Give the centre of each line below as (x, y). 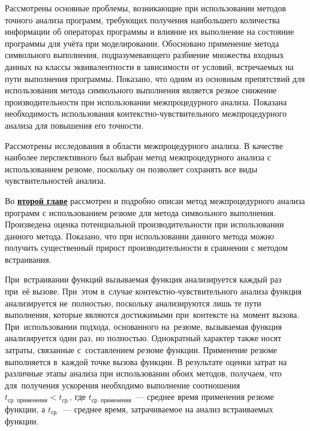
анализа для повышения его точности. (74, 125)
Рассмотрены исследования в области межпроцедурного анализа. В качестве (144, 145)
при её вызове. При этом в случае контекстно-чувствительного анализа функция (154, 291)
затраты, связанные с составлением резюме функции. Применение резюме (141, 350)
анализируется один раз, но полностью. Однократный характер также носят (143, 338)
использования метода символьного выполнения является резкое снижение (141, 90)
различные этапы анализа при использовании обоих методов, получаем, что (143, 373)
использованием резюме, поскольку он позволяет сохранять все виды (131, 169)
